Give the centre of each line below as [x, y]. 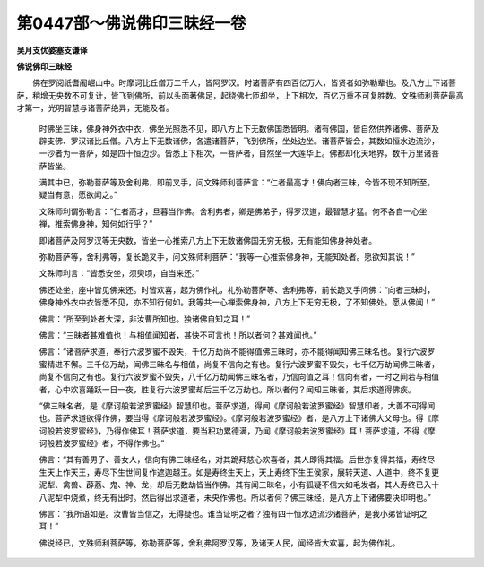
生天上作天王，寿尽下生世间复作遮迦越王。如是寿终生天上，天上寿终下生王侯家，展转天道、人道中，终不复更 [239, 472]
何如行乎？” [131, 224]
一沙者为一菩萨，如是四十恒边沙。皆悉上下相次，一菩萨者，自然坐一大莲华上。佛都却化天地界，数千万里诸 [235, 153]
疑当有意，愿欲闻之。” [78, 195]
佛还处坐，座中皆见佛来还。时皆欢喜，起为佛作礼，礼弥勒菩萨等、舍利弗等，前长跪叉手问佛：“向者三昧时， [237, 289]
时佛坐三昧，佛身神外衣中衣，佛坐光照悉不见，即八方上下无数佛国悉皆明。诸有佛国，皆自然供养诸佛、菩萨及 [239, 128]
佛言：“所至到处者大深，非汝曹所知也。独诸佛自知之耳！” [145, 319]
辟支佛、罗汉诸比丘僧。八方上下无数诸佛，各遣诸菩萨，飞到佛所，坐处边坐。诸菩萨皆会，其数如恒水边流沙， [239, 141]
